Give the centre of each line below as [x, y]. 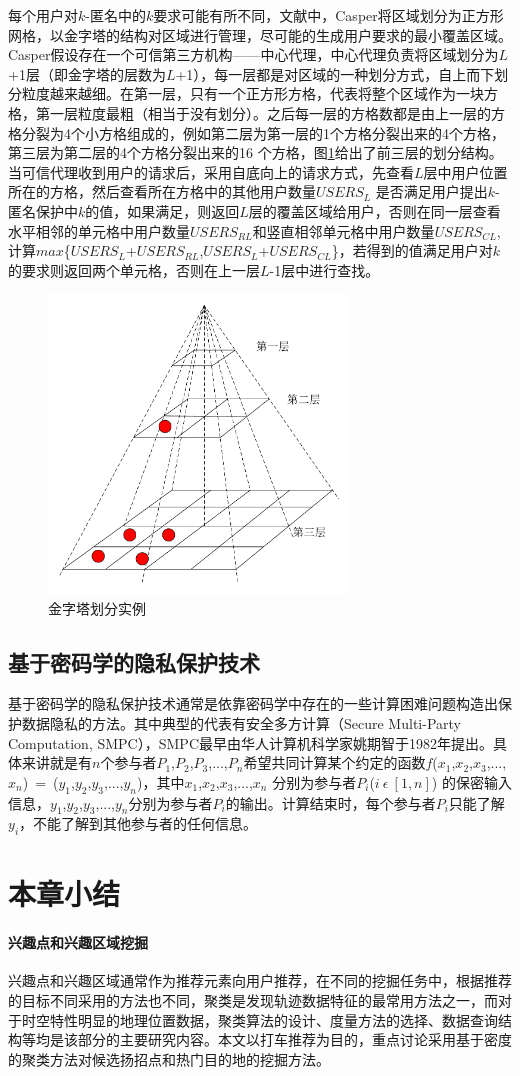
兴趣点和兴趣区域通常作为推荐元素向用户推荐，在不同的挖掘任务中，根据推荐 [260, 980]
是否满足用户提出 [431, 191]
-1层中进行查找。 [324, 269]
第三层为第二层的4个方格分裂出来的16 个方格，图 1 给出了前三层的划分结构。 [255, 152]
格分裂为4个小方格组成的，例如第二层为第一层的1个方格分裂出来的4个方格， [256, 132]
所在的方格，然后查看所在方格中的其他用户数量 [162, 191]
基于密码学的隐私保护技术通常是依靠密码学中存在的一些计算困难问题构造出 [253, 703]
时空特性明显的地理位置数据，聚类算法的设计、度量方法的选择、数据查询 [259, 1019]
